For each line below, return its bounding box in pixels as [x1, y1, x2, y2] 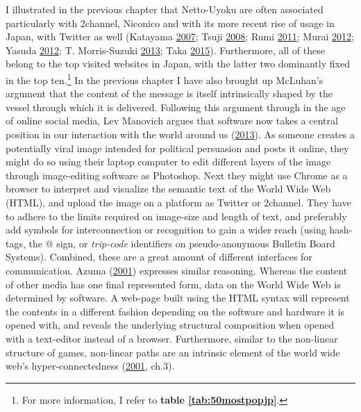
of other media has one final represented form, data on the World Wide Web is [6, 277, 341, 291]
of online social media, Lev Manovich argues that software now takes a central [6, 113, 338, 128]
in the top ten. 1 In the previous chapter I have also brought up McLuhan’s [6, 70, 324, 87]
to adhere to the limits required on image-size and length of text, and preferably [6, 208, 347, 223]
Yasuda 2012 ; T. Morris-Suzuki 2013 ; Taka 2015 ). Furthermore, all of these [6, 42, 325, 57]
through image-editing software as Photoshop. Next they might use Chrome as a [6, 167, 348, 182]
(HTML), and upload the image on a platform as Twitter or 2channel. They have [6, 195, 351, 209]
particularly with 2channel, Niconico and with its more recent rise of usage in [6, 15, 335, 30]
